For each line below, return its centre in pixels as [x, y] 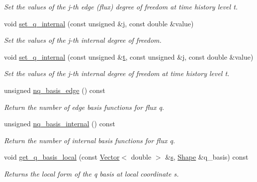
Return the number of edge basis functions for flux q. [84, 107]
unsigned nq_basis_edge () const [55, 90]
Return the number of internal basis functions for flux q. [90, 140]
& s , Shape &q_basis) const [207, 157]
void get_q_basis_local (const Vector [62, 157]
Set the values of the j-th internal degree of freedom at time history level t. [117, 73]
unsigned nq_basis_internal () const [60, 124]
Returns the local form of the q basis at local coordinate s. [91, 173]
